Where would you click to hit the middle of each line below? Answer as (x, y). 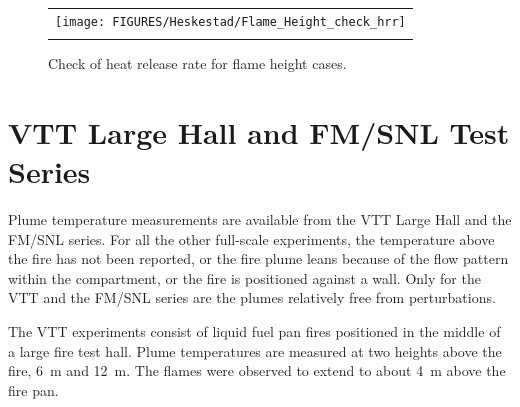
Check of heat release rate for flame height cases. (197, 63)
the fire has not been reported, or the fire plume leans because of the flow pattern (258, 258)
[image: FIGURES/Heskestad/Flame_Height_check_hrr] (230, 21)
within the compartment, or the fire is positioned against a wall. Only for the (244, 277)
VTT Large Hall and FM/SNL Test (259, 131)
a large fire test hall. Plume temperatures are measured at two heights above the (255, 350)
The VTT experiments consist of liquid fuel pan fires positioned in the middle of (254, 331)
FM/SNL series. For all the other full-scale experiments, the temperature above (251, 238)
